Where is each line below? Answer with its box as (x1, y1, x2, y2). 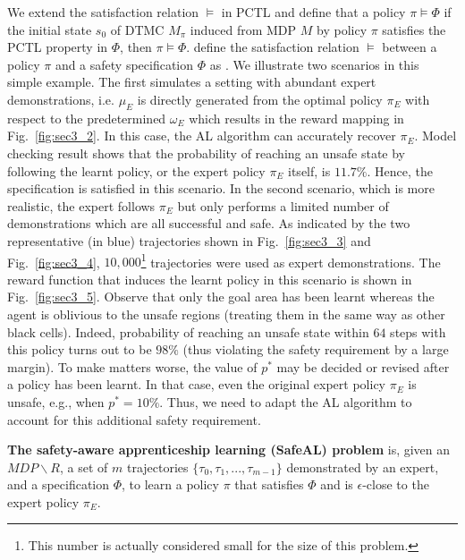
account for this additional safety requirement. (7, 410, 261, 428)
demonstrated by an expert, (286, 457, 439, 476)
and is (320, 475, 353, 494)
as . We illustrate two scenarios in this (209, 55, 419, 73)
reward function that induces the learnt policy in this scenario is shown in (7, 269, 412, 288)
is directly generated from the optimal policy (137, 89, 383, 108)
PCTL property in (7, 38, 108, 56)
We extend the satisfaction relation (7, 3, 199, 21)
